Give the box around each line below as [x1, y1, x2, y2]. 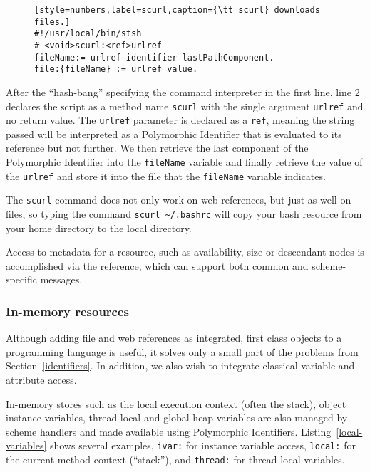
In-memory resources [6, 302, 129, 320]
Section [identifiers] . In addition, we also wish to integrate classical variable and [6, 358, 355, 373]
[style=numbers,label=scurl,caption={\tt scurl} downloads [34, 5, 320, 15]
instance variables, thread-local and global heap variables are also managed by [6, 410, 348, 425]
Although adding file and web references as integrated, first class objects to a [6, 330, 342, 345]
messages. [40, 272, 83, 287]
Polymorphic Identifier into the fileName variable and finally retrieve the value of [6, 154, 363, 169]
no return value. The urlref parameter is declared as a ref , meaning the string [6, 112, 355, 127]
